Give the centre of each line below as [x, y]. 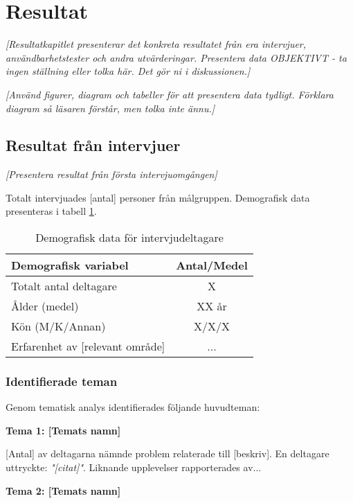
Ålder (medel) [45, 306]
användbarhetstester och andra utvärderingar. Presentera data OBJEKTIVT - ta [176, 57]
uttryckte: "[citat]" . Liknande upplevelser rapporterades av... [134, 467]
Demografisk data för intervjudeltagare [129, 238]
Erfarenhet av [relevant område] [88, 346]
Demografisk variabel [70, 265]
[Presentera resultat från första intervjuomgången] [111, 174]
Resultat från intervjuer [93, 145]
